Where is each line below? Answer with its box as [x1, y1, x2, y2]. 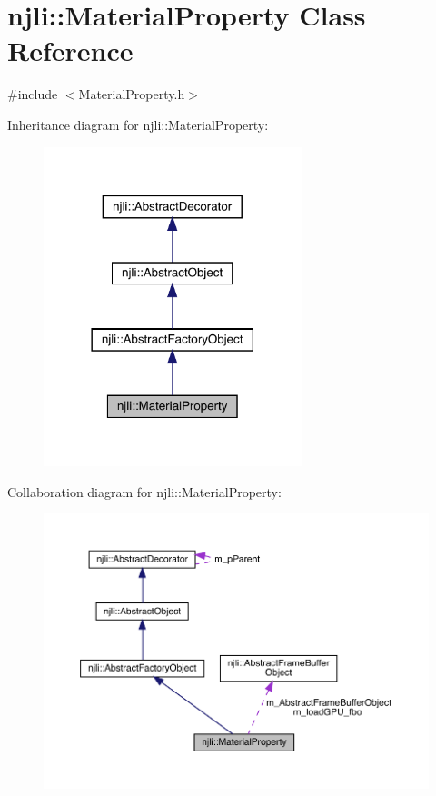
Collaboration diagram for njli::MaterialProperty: [7, 482, 282, 501]
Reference [7, 32, 134, 69]
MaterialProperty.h [78, 85, 185, 104]
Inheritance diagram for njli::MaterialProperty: [7, 114, 269, 134]
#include [7, 85, 58, 104]
